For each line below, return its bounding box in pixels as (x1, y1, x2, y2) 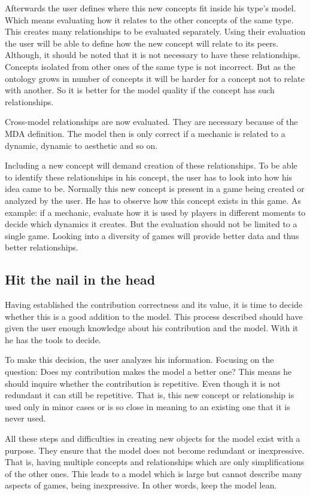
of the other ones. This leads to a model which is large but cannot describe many (5, 467, 302, 479)
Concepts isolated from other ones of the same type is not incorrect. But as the (5, 60, 296, 72)
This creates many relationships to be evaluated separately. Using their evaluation (5, 25, 306, 38)
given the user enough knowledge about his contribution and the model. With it (5, 322, 299, 334)
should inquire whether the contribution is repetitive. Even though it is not (5, 377, 281, 389)
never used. (5, 412, 46, 424)
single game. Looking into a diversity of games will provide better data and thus (5, 229, 299, 242)
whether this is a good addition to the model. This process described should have (5, 310, 303, 322)
